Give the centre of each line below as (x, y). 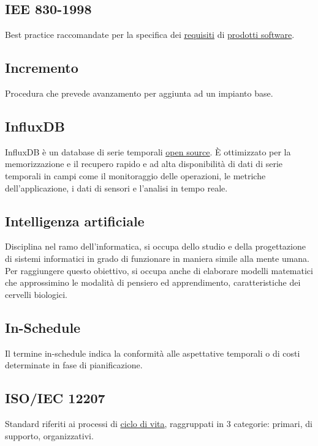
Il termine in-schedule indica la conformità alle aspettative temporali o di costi (153, 353)
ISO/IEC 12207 (55, 398)
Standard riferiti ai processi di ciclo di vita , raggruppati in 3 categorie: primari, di (159, 423)
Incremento (42, 68)
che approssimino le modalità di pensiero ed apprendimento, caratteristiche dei (153, 282)
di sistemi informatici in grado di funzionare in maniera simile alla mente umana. (157, 258)
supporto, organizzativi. (49, 435)
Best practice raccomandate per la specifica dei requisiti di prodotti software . (150, 35)
